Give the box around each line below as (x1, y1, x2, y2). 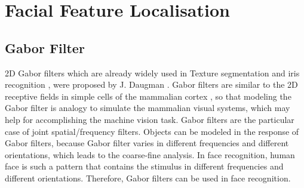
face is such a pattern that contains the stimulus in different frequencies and (5, 160, 284, 172)
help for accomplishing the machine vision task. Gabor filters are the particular (5, 113, 294, 125)
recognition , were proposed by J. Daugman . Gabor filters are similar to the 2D (5, 78, 298, 91)
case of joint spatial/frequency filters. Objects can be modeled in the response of (5, 125, 299, 137)
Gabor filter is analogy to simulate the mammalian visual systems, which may (5, 101, 290, 114)
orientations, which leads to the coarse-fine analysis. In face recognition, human (5, 148, 295, 161)
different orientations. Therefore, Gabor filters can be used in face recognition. (5, 171, 291, 184)
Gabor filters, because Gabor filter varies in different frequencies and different (5, 137, 289, 149)
